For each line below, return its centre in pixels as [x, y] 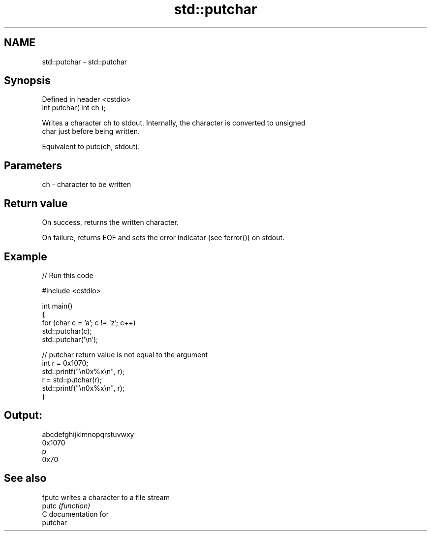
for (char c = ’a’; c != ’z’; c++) [89, 322]
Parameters [33, 165]
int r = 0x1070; [65, 363]
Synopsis [27, 81]
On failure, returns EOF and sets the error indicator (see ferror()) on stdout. [163, 238]
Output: [23, 415]
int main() [57, 306]
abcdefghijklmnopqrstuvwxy [88, 434]
